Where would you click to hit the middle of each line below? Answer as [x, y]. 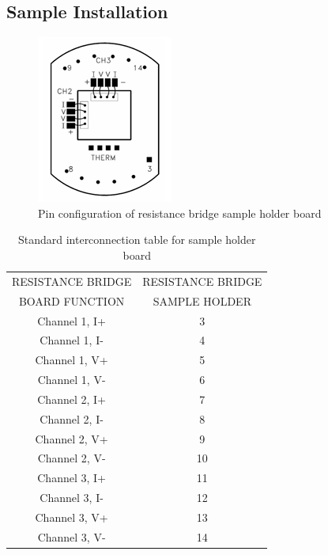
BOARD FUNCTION [72, 300]
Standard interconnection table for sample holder [137, 239]
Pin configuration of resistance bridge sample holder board [180, 213]
